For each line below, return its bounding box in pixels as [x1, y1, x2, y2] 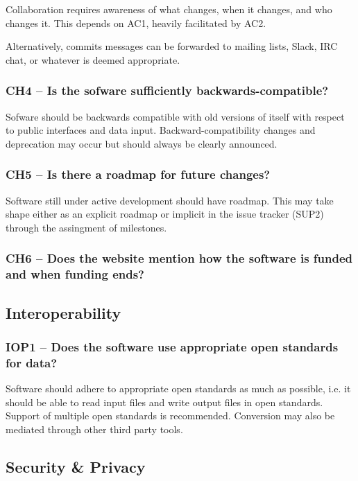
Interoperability [6, 301, 121, 323]
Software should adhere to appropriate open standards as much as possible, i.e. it [6, 381, 351, 396]
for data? [6, 353, 58, 371]
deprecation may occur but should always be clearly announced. [6, 136, 278, 150]
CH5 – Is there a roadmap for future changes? [6, 166, 271, 183]
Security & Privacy [6, 455, 146, 477]
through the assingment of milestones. [6, 220, 167, 234]
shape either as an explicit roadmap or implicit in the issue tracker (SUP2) [6, 207, 324, 221]
